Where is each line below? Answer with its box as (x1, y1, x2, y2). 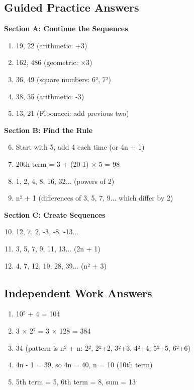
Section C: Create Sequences (4, 209, 106, 220)
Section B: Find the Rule (4, 124, 93, 135)
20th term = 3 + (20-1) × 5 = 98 (16, 158, 120, 169)
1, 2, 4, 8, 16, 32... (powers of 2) (16, 175, 115, 186)
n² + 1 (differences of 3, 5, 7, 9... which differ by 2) (16, 192, 173, 203)
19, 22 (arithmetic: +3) (16, 40, 87, 50)
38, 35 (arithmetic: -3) (16, 91, 84, 101)
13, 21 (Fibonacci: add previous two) (16, 108, 129, 118)
